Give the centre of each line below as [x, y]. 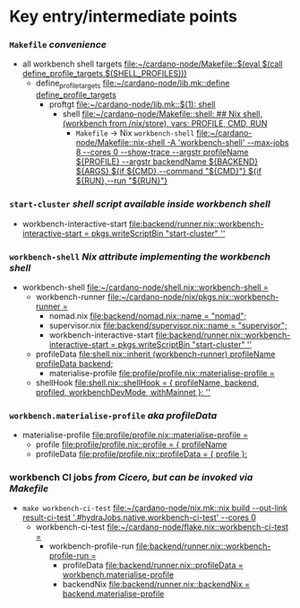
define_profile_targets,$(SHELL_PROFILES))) [104, 74]
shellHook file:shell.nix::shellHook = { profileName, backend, [147, 383]
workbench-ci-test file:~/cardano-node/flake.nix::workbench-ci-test [162, 527]
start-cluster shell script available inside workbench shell [140, 204]
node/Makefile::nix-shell [120, 143]
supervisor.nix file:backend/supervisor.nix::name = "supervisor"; [168, 325]
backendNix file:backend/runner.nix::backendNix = [156, 585]
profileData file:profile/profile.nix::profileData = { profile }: [141, 454]
